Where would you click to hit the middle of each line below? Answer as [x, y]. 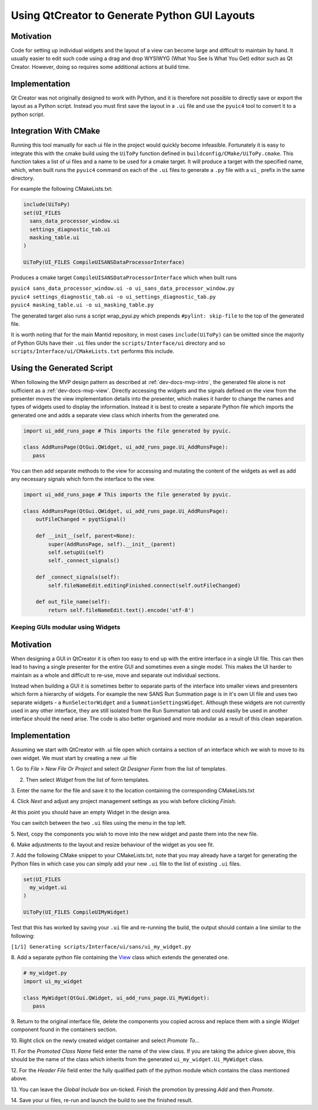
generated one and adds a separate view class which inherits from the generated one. [115, 415]
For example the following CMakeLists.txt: [62, 189]
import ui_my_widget [53, 981]
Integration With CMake [55, 131]
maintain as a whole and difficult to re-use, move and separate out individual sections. [115, 675]
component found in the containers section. [64, 1030]
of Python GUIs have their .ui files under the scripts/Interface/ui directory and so [118, 343]
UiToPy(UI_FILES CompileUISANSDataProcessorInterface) [104, 262]
